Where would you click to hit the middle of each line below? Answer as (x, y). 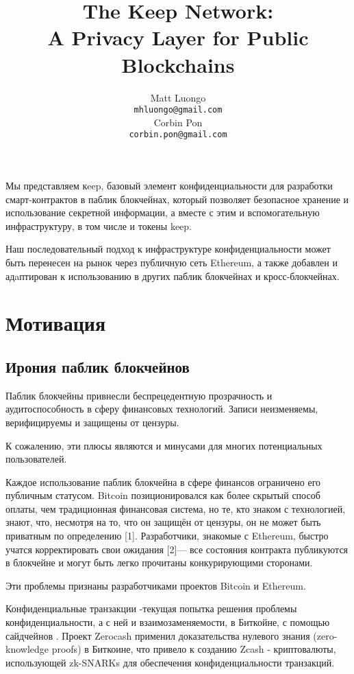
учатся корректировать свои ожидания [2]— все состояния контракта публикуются (177, 549)
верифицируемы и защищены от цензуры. (92, 422)
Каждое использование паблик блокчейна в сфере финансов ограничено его (163, 481)
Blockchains (178, 64)
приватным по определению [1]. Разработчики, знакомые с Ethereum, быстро (167, 536)
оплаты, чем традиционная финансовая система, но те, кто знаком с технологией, (176, 508)
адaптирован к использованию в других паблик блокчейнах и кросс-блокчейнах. (173, 276)
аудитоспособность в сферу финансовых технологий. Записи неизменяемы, (162, 409)
